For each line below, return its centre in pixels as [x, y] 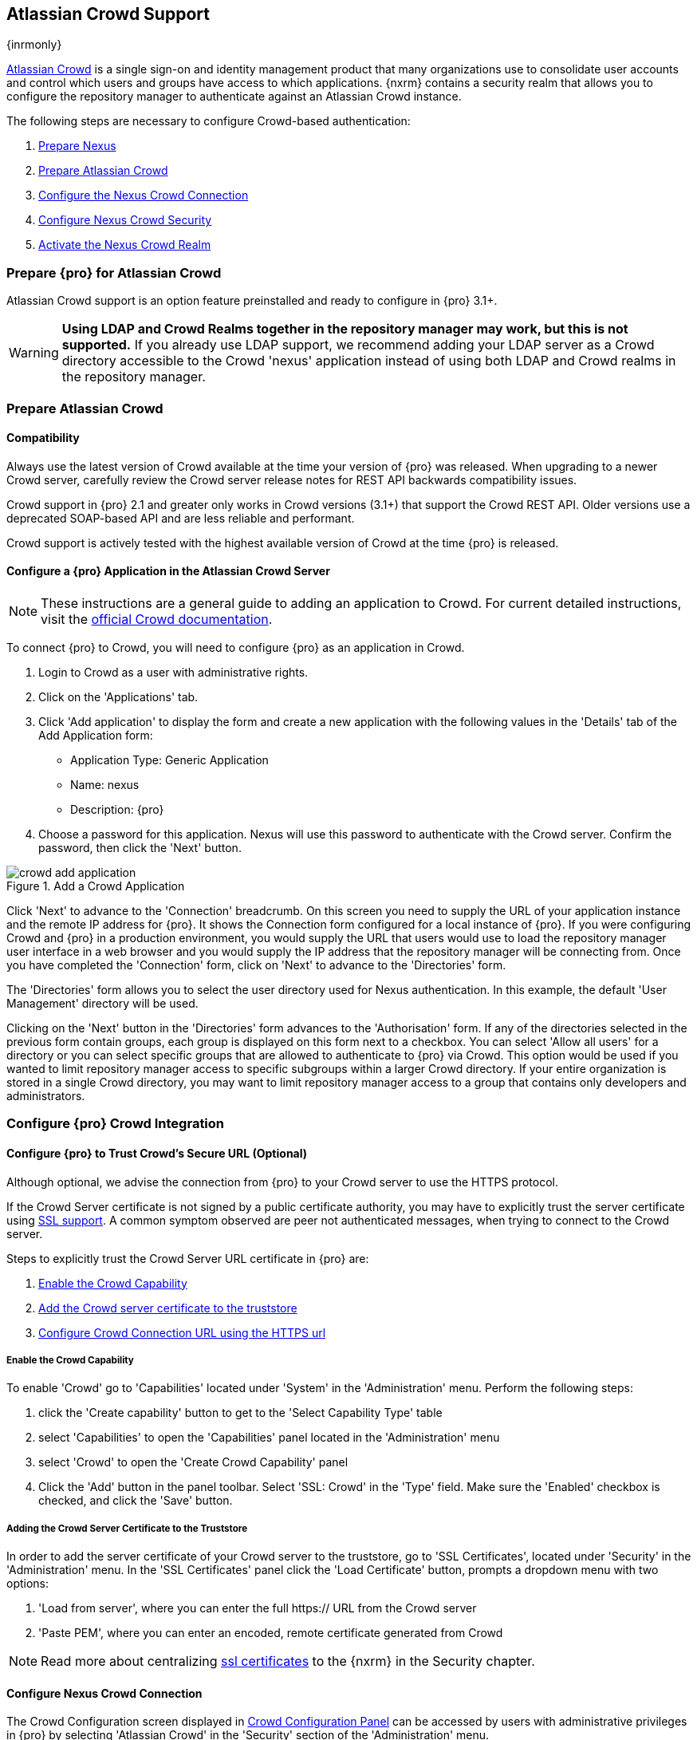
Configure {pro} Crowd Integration [116, 1124]
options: [28, 1584]
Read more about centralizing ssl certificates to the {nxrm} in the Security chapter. [288, 1661]
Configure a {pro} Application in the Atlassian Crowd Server [168, 571]
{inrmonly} [34, 45]
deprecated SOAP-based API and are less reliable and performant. [181, 518]
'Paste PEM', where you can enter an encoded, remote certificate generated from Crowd [271, 1633]
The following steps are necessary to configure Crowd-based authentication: [209, 121]
